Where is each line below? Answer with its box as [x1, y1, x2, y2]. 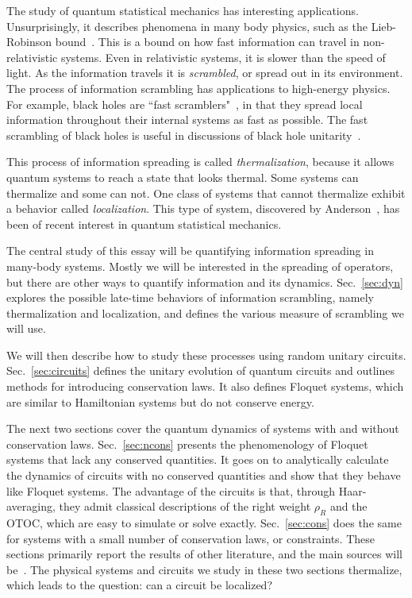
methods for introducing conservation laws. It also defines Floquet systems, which [6, 378, 404, 395]
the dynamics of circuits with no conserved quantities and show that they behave [6, 467, 401, 484]
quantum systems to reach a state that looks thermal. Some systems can [6, 168, 359, 185]
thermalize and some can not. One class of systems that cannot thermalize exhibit [6, 184, 406, 201]
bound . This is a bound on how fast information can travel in [55, 33, 360, 50]
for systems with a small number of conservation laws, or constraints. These [6, 530, 375, 546]
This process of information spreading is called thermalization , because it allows [6, 153, 395, 170]
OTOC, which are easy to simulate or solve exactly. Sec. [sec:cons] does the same [6, 515, 402, 531]
